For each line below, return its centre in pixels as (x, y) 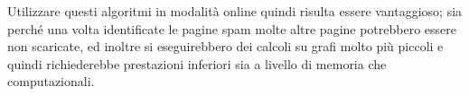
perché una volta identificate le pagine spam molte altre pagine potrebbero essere (232, 28)
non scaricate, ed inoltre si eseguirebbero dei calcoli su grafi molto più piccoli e (225, 46)
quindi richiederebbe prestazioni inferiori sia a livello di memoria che (197, 63)
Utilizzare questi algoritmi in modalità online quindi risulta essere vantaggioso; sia (235, 11)
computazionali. (51, 81)
